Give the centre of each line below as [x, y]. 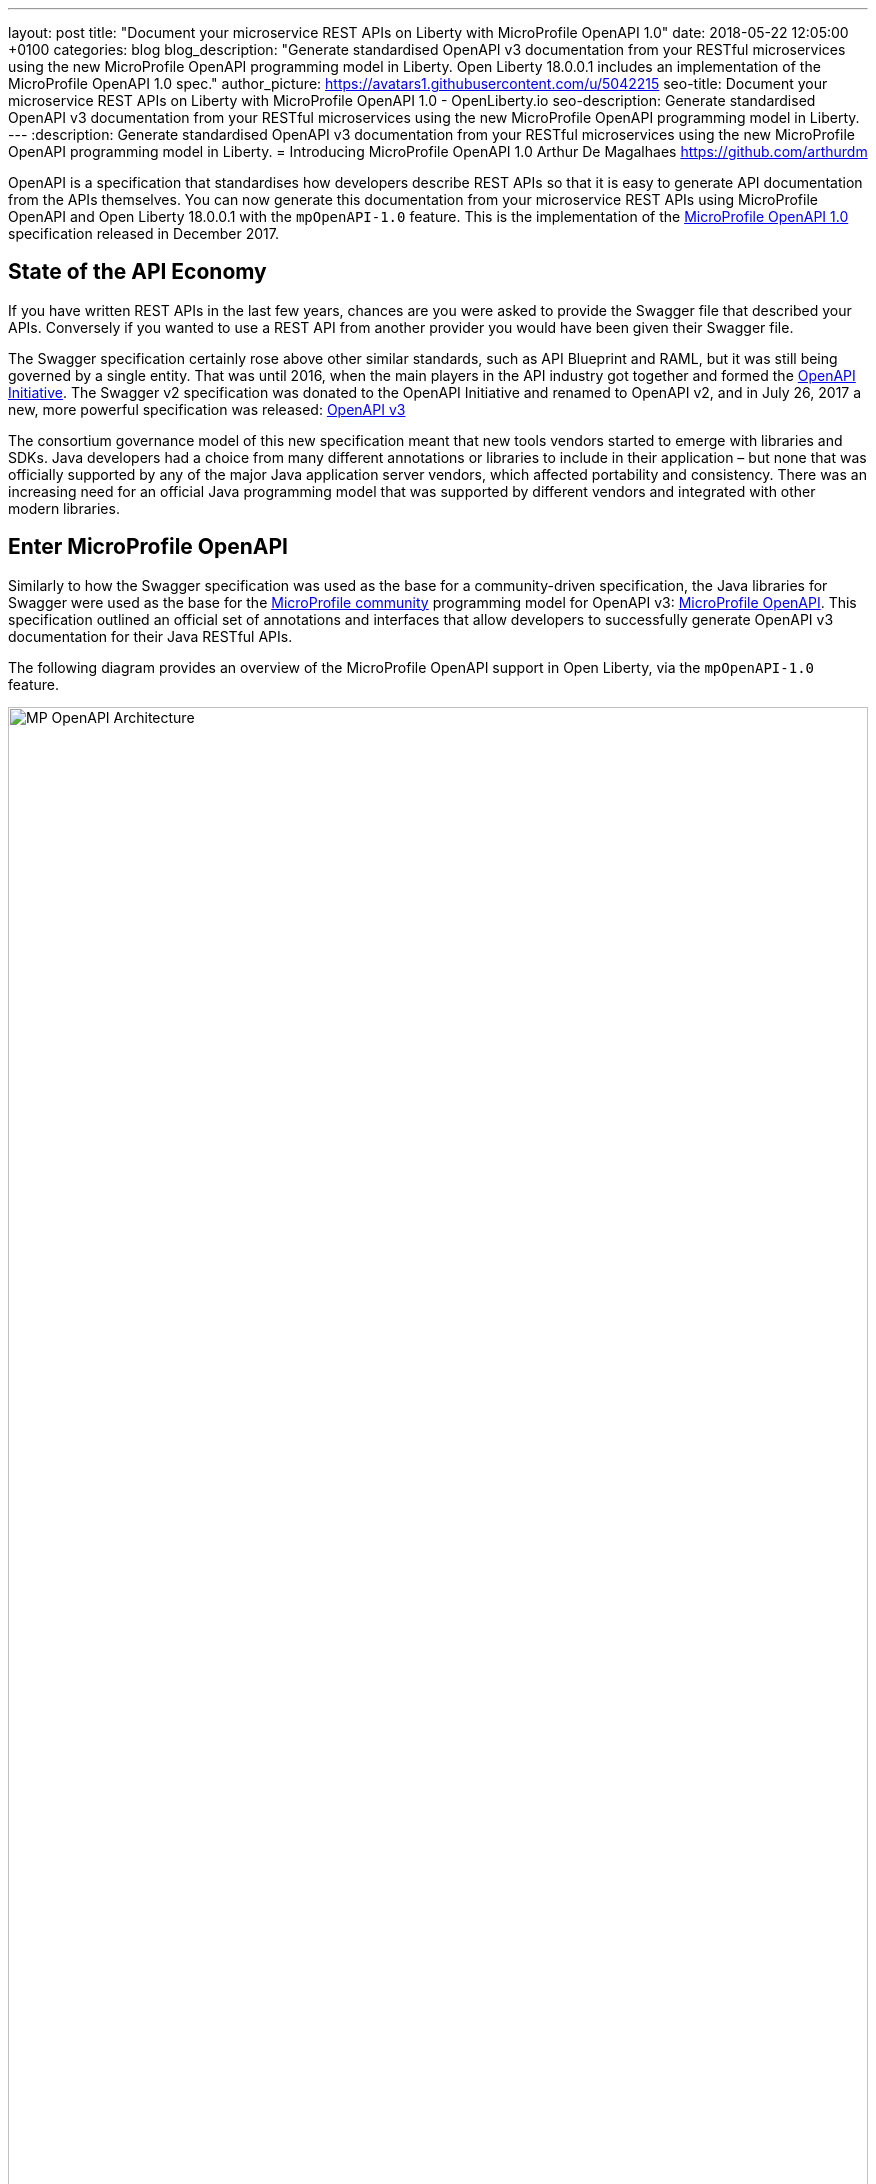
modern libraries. [64, 508]
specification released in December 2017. [143, 233]
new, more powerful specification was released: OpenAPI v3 [207, 409]
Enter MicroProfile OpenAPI [148, 547]
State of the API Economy [137, 272]
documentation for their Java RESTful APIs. [150, 636]
